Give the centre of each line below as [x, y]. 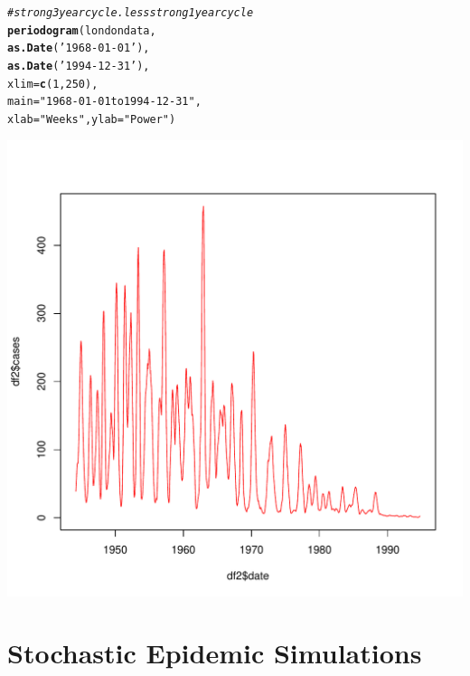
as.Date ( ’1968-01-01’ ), [79, 48]
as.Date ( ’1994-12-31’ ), [79, 66]
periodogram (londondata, [82, 30]
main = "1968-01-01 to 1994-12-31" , [104, 102]
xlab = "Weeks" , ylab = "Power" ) [92, 119]
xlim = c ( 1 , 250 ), [53, 84]
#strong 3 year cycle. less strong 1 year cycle [131, 13]
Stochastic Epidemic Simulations [215, 653]
